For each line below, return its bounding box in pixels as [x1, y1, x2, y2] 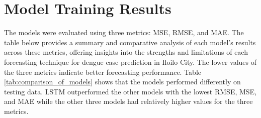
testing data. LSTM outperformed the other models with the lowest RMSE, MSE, [4, 86, 257, 96]
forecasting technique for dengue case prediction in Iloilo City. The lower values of [4, 56, 257, 67]
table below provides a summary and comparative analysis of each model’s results [4, 37, 256, 47]
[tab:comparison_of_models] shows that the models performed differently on [4, 76, 241, 87]
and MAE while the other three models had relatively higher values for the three [4, 96, 253, 106]
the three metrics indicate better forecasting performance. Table [4, 66, 201, 77]
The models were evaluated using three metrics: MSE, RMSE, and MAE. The [4, 27, 244, 38]
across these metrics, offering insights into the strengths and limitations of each [4, 47, 248, 57]
